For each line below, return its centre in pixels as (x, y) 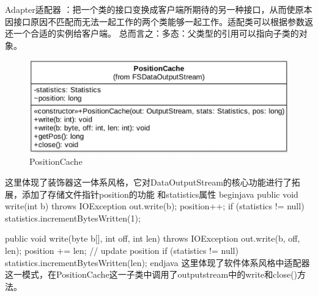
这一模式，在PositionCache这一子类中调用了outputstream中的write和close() (151, 274)
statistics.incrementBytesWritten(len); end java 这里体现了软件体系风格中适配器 (157, 262)
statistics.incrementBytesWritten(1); (73, 218)
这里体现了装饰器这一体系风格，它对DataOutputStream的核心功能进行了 (148, 182)
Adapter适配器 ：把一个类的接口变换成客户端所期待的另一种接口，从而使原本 (159, 9)
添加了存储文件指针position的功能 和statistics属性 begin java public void (160, 194)
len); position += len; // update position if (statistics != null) (122, 250)
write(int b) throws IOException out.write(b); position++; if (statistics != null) (155, 206)
